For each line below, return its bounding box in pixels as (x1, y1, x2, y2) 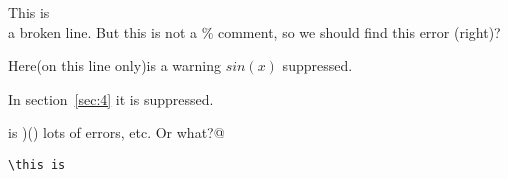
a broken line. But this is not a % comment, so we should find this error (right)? (8, 21, 501, 42)
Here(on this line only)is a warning (8, 55, 221, 76)
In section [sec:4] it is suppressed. (8, 88, 214, 109)
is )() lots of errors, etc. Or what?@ (8, 122, 225, 143)
